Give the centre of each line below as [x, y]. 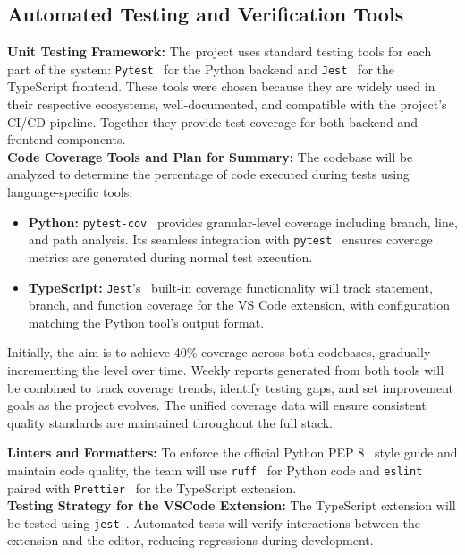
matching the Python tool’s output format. [146, 322]
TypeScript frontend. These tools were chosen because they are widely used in [221, 86]
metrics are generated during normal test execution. [170, 256]
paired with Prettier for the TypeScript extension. [152, 487]
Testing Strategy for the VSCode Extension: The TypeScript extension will [232, 505]
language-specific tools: [70, 192]
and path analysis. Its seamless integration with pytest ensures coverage [230, 239]
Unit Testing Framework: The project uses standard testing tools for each [220, 51]
